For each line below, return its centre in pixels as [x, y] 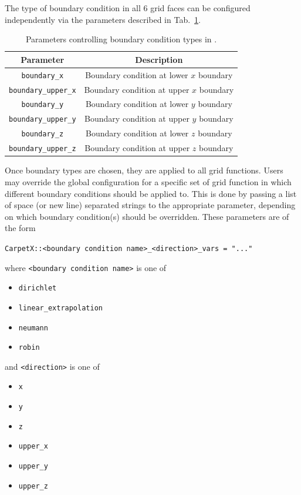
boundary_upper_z [43, 149]
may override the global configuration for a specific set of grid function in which [148, 181]
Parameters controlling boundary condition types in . [121, 39]
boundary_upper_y [43, 120]
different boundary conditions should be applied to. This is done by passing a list [151, 193]
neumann [33, 328]
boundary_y [43, 105]
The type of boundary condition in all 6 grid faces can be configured [128, 8]
